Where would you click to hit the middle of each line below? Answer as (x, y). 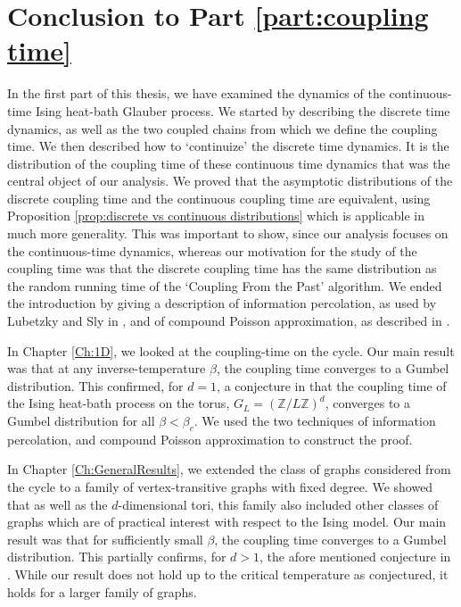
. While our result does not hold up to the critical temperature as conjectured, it (228, 574)
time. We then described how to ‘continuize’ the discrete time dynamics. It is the (228, 146)
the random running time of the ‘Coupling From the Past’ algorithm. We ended (225, 285)
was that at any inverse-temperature (107, 368)
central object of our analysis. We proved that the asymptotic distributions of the (230, 181)
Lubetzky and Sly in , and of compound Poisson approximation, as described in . (229, 321)
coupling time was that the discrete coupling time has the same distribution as (222, 268)
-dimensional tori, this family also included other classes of (278, 504)
